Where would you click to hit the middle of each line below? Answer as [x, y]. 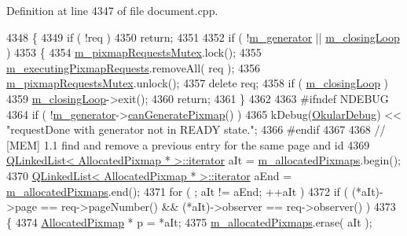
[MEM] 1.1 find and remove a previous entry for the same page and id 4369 [188, 144]
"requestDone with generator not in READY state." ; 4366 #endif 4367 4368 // [196, 129]
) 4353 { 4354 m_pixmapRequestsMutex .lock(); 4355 [134, 52]
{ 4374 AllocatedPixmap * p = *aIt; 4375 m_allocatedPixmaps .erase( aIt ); [189, 221]
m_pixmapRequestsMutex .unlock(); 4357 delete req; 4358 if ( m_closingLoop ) [198, 83]
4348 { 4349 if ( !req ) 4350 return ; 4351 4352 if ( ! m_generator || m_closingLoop [203, 37]
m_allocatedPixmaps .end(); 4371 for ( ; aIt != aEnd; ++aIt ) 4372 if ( [177, 191]
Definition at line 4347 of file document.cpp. [112, 10]
